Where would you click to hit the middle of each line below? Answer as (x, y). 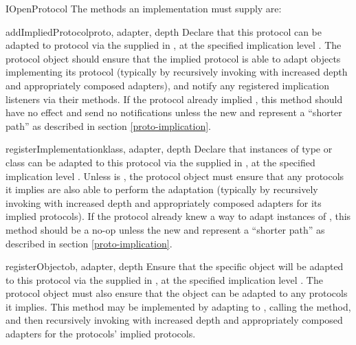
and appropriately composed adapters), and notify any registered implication (168, 85)
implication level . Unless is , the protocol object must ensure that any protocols (175, 176)
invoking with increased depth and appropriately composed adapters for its (164, 202)
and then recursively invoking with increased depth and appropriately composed (174, 320)
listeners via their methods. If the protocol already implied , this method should (174, 99)
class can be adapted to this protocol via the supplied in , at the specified (160, 162)
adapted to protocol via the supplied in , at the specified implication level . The (174, 45)
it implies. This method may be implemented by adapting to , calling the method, (178, 306)
